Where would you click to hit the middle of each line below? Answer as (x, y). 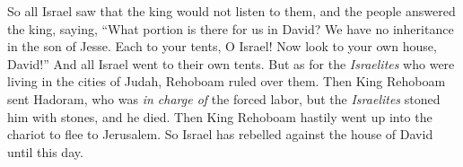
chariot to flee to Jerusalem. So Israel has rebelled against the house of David (220, 134)
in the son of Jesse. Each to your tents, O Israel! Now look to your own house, (222, 46)
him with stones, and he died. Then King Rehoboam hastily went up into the (220, 116)
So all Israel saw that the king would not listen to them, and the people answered (231, 11)
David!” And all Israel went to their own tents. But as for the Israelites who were (231, 63)
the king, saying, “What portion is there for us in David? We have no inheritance (231, 28)
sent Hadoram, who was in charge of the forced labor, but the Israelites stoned (224, 98)
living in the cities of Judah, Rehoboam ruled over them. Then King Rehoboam (227, 81)
